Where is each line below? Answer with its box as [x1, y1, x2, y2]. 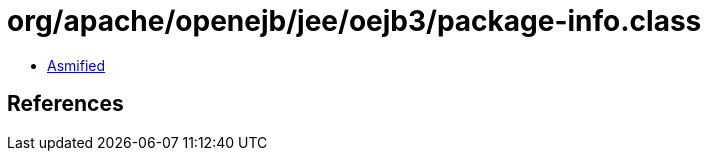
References [7, 91, 124, 117]
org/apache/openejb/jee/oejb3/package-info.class [7, 4, 702, 38]
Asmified [47, 56, 106, 74]
